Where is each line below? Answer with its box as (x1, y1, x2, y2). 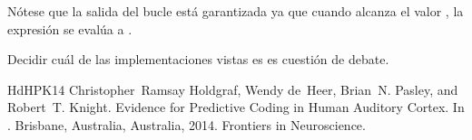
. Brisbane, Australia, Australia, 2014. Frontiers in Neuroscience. (7, 115, 366, 134)
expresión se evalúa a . (7, 19, 133, 38)
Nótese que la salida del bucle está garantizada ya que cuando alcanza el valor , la (7, 2, 464, 20)
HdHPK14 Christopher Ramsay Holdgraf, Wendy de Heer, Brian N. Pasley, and (7, 79, 458, 98)
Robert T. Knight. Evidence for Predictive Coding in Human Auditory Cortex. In (7, 98, 465, 117)
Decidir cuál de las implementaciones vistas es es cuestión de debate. (7, 50, 389, 69)
